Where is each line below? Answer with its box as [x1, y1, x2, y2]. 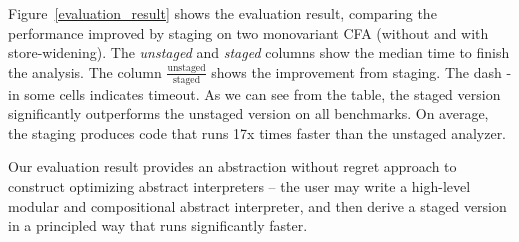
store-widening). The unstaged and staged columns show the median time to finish [8, 42, 510, 63]
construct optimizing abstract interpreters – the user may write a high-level [8, 175, 471, 196]
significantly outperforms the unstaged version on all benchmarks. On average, [8, 103, 489, 124]
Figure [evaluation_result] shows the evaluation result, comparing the [8, 3, 437, 23]
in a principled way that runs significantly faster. [8, 215, 308, 236]
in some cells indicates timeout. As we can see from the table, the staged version [8, 83, 501, 104]
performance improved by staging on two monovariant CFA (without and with [8, 22, 489, 43]
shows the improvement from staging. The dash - [211, 61, 512, 82]
